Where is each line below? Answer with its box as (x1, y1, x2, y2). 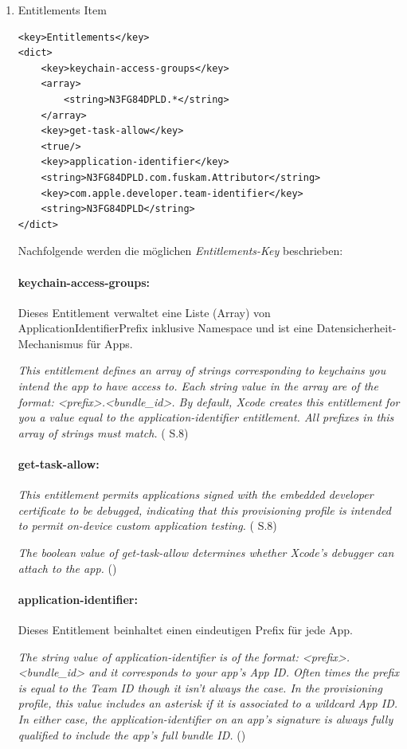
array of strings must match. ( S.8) (18, 424, 189, 441)
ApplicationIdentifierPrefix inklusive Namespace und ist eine (18, 320, 313, 336)
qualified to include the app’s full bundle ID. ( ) (18, 726, 246, 743)
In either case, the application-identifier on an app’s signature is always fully (18, 710, 393, 727)
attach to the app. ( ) (18, 559, 117, 576)
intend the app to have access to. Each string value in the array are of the (18, 378, 378, 394)
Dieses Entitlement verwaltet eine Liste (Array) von (18, 304, 271, 320)
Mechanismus (18, 335, 84, 351)
